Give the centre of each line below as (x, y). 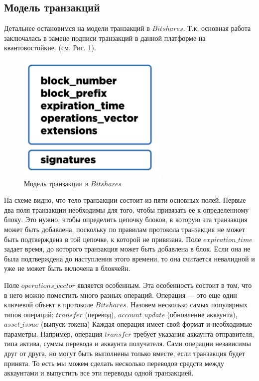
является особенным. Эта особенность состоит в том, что (165, 285)
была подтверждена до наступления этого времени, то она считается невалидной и (129, 258)
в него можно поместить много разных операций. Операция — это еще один (121, 295)
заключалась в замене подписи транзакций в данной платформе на (105, 38)
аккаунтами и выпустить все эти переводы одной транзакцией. (99, 373)
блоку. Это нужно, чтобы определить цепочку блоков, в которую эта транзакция (126, 219)
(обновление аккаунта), (202, 314)
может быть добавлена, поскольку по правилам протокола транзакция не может (125, 229)
